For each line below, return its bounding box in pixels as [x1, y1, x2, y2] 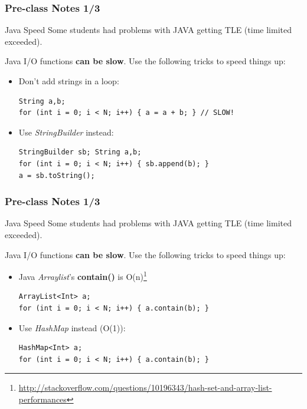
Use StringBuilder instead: [18, 126, 114, 138]
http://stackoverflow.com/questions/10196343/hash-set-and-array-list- [18, 381, 272, 394]
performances [18, 392, 67, 405]
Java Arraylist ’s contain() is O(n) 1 [18, 269, 147, 282]
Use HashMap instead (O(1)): [18, 321, 126, 334]
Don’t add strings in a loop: [18, 75, 119, 87]
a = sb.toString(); [18, 171, 95, 180]
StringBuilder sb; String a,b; [18, 148, 142, 157]
